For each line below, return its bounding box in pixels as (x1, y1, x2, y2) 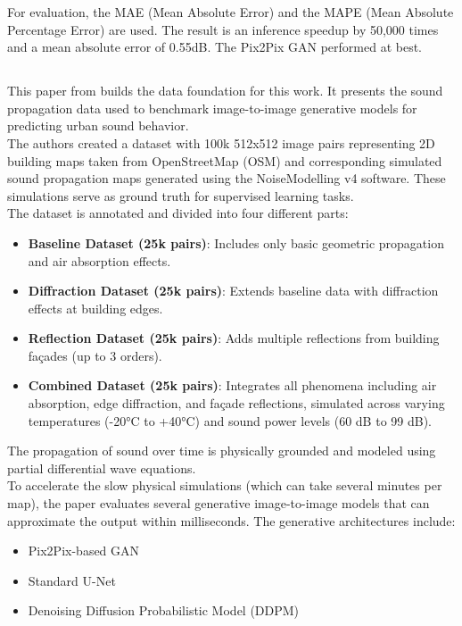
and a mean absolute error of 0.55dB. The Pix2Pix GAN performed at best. (7, 38, 422, 56)
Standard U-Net (28, 571, 116, 589)
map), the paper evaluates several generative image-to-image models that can (7, 494, 430, 513)
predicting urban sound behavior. (7, 116, 189, 135)
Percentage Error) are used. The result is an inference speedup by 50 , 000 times (7, 20, 439, 38)
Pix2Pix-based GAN (28, 541, 140, 560)
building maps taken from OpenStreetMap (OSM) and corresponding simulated (7, 151, 442, 170)
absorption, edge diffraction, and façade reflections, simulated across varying (28, 394, 445, 413)
